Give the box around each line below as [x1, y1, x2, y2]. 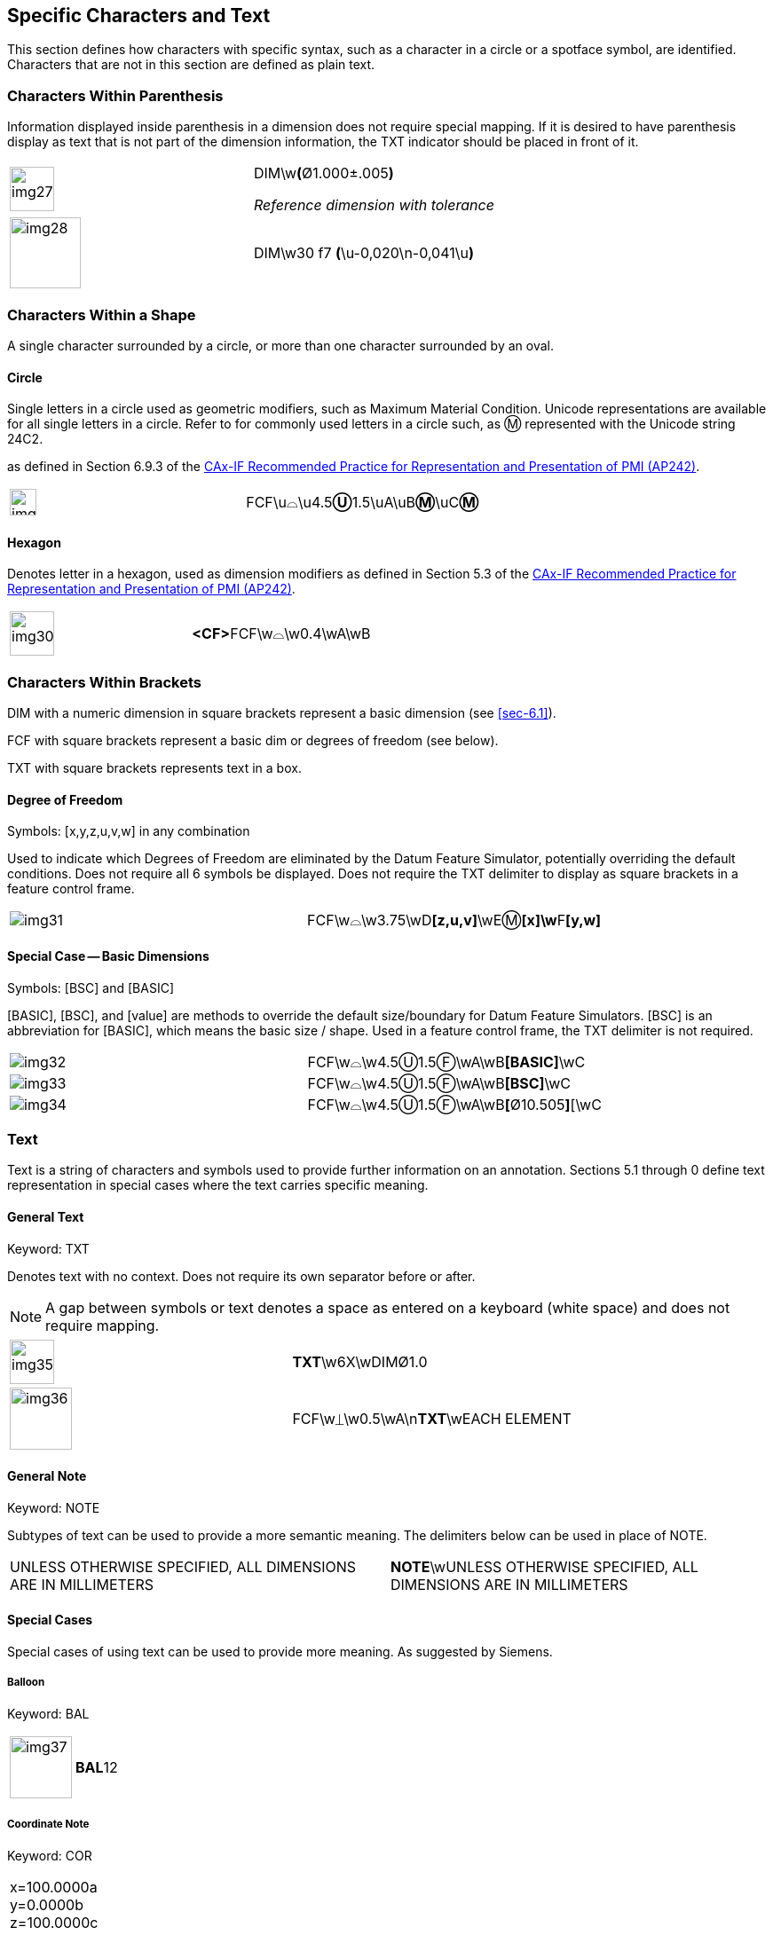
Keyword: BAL [7, 1705, 90, 1721]
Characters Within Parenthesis [7, 86, 224, 105]
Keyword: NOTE [7, 1499, 100, 1515]
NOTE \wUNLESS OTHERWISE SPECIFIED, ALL [390, 1557, 698, 1576]
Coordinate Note [7, 1818, 90, 1831]
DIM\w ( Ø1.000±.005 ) [253, 164, 394, 183]
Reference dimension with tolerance [253, 196, 494, 215]
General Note [7, 1468, 87, 1484]
